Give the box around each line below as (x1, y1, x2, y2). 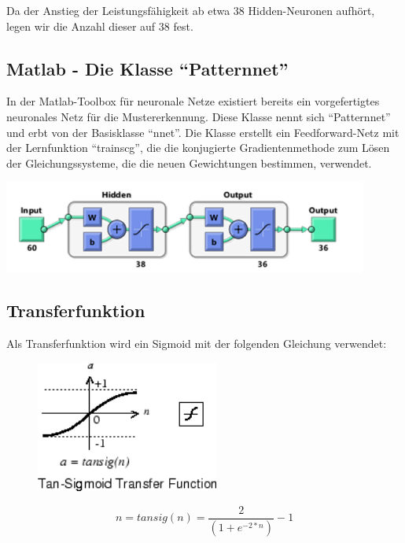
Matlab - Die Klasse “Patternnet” (6, 56, 289, 80)
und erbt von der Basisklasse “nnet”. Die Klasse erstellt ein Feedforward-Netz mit (6, 124, 399, 140)
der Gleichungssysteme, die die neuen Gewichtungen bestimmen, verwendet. (6, 154, 372, 171)
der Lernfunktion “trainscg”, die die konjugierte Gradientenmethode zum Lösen (6, 139, 390, 156)
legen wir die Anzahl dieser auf (6, 17, 156, 34)
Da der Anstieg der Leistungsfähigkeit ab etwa (6, 2, 230, 18)
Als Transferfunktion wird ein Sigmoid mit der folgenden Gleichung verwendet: (6, 335, 387, 352)
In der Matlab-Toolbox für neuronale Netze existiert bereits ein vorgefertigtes (6, 93, 380, 109)
